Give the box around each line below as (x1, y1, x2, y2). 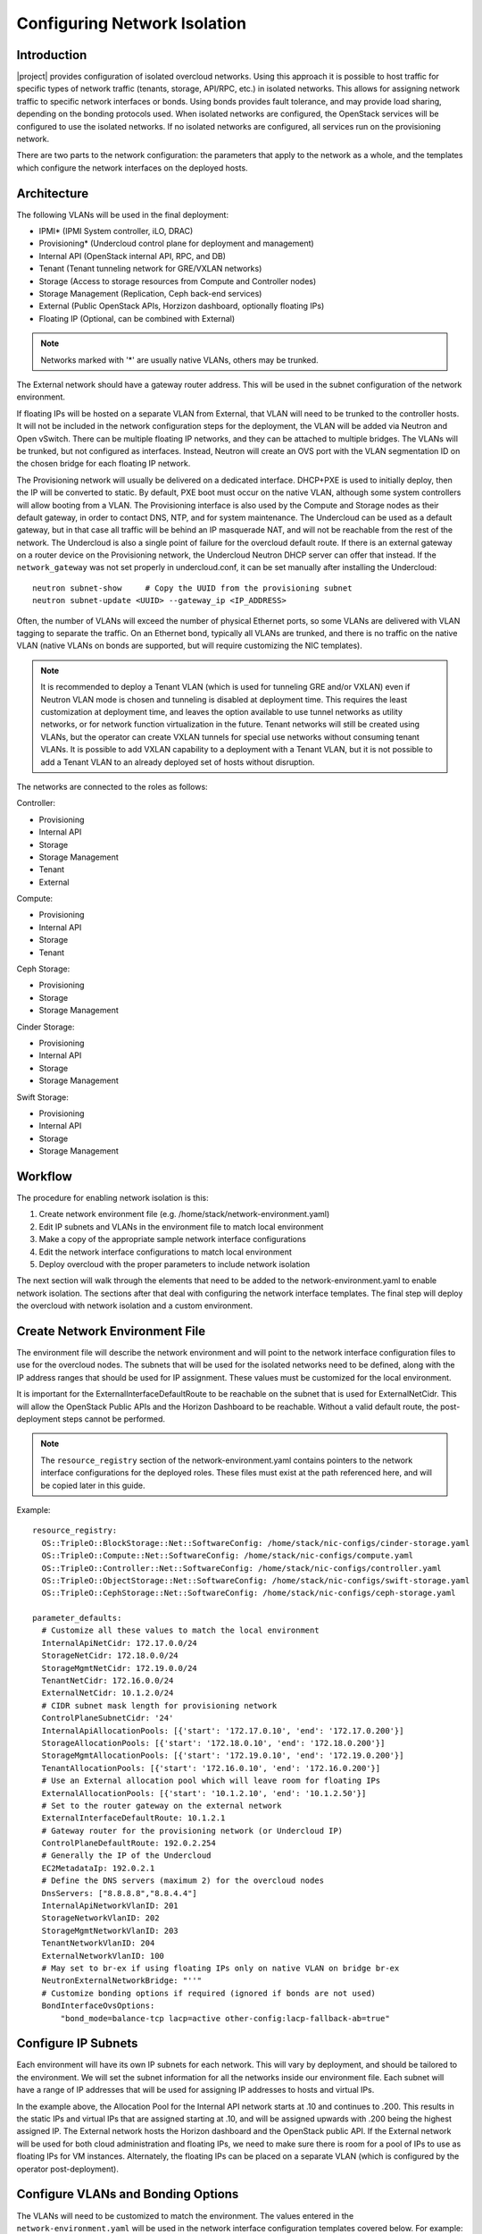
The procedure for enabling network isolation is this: (16, 1193, 209, 1203)
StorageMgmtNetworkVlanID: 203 (41, 1926, 179, 1936)
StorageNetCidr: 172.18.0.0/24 (41, 1650, 179, 1661)
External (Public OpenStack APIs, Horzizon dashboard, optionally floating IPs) (38, 300, 325, 312)
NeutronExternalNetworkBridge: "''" (41, 1976, 203, 1986)
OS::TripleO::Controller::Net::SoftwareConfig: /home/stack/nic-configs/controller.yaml (41, 1563, 442, 1573)
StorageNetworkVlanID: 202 (41, 1913, 160, 1923)
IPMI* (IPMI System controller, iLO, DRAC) (38, 226, 194, 237)
